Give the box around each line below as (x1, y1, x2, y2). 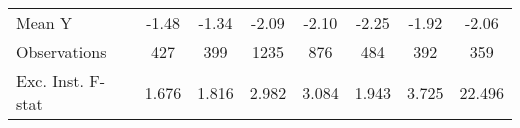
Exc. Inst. (16, 69, 84, 92)
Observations (16, 40, 107, 63)
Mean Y (16, 11, 73, 34)
